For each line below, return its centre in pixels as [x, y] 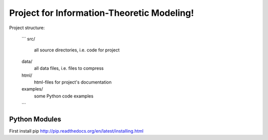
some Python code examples [64, 96]
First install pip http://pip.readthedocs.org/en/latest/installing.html [76, 131]
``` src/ [28, 39]
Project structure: [27, 28]
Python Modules [35, 119]
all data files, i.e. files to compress [69, 68]
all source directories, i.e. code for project [77, 50]
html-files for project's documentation [73, 82]
